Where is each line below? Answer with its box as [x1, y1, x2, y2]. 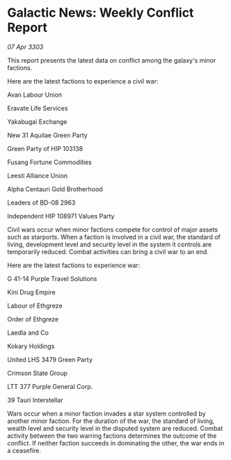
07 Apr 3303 [7, 42, 44, 51]
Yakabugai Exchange [7, 117, 67, 126]
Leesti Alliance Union [7, 171, 68, 180]
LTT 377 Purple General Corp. [7, 382, 93, 390]
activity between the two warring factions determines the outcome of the [7, 431, 217, 440]
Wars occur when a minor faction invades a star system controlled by [7, 409, 207, 418]
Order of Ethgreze [7, 315, 59, 323]
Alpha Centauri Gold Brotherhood [7, 184, 103, 193]
